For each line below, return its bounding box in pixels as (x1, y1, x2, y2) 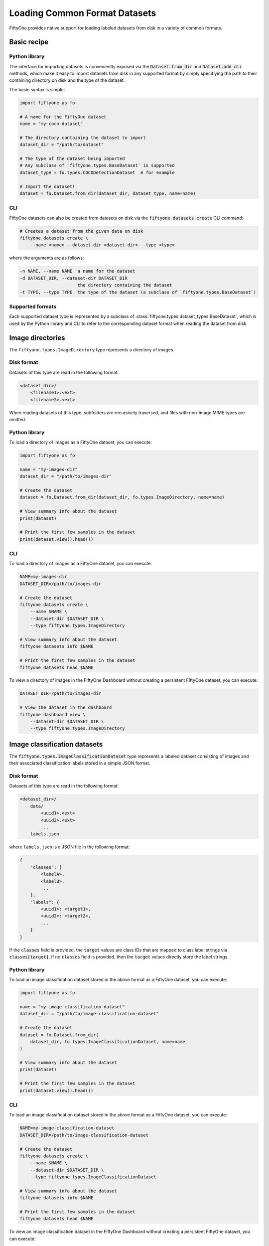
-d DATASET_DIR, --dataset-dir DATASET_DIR (19, 275, 128, 281)
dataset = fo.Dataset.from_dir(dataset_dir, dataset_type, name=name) (19, 190, 196, 196)
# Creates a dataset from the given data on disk (19, 228, 143, 234)
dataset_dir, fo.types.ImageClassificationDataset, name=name (30, 1039, 185, 1044)
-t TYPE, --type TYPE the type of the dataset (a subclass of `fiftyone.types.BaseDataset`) (19, 289, 257, 295)
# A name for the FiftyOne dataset (19, 114, 107, 120)
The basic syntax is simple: (9, 86, 65, 92)
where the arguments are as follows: (9, 255, 84, 261)
